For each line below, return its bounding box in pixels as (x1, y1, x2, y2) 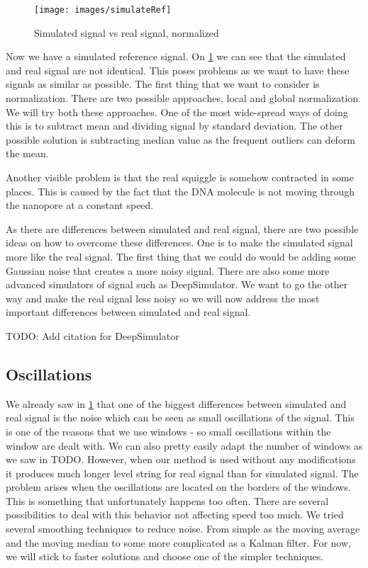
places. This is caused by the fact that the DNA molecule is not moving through (6, 183, 355, 198)
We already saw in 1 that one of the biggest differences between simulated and (6, 396, 347, 411)
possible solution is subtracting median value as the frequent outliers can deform (6, 132, 356, 147)
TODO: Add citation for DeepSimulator (6, 328, 179, 343)
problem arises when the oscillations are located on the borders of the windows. (6, 479, 351, 494)
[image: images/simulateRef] (34, 5, 172, 15)
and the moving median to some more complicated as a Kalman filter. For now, (6, 535, 351, 550)
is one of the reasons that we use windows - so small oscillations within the (6, 424, 331, 438)
